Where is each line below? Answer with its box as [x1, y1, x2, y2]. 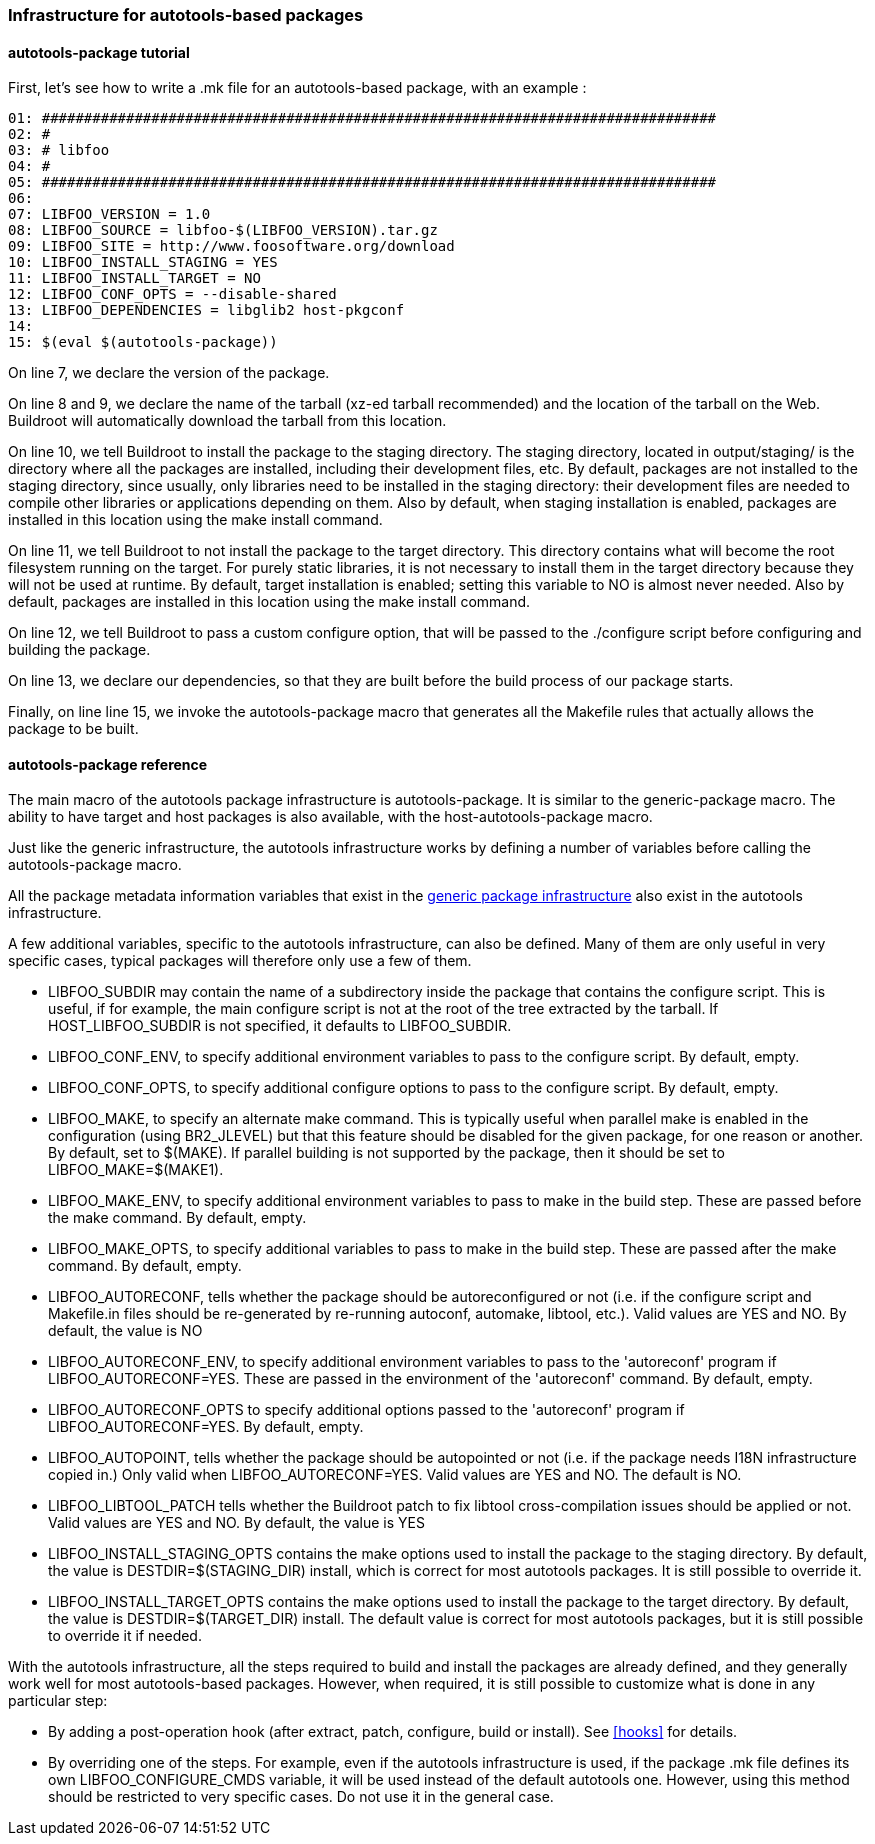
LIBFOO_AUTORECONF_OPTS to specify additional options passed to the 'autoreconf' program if [48, 1401, 685, 1419]
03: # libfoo [8, 142, 110, 159]
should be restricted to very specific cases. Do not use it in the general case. [48, 1788, 554, 1806]
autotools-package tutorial [8, 43, 190, 61]
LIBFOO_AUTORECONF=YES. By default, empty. [48, 1418, 364, 1436]
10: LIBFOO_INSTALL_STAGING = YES [8, 254, 278, 271]
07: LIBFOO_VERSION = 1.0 [8, 206, 211, 223]
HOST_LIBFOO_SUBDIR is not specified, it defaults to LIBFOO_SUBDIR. [48, 1017, 512, 1035]
